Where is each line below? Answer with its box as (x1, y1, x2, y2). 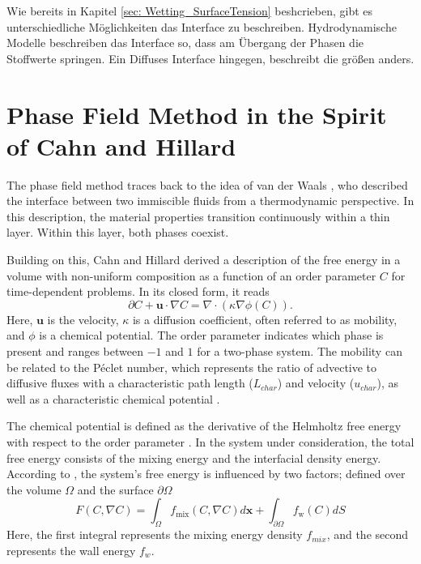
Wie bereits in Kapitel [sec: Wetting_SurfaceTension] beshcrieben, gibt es (6, 2, 373, 19)
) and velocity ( (277, 374, 355, 391)
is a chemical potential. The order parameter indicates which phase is (39, 327, 384, 344)
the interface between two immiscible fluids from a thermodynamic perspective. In (6, 192, 415, 209)
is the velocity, (47, 310, 119, 327)
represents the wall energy (6, 541, 136, 558)
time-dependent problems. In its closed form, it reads (6, 283, 270, 300)
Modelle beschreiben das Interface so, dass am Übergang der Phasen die (6, 34, 364, 51)
